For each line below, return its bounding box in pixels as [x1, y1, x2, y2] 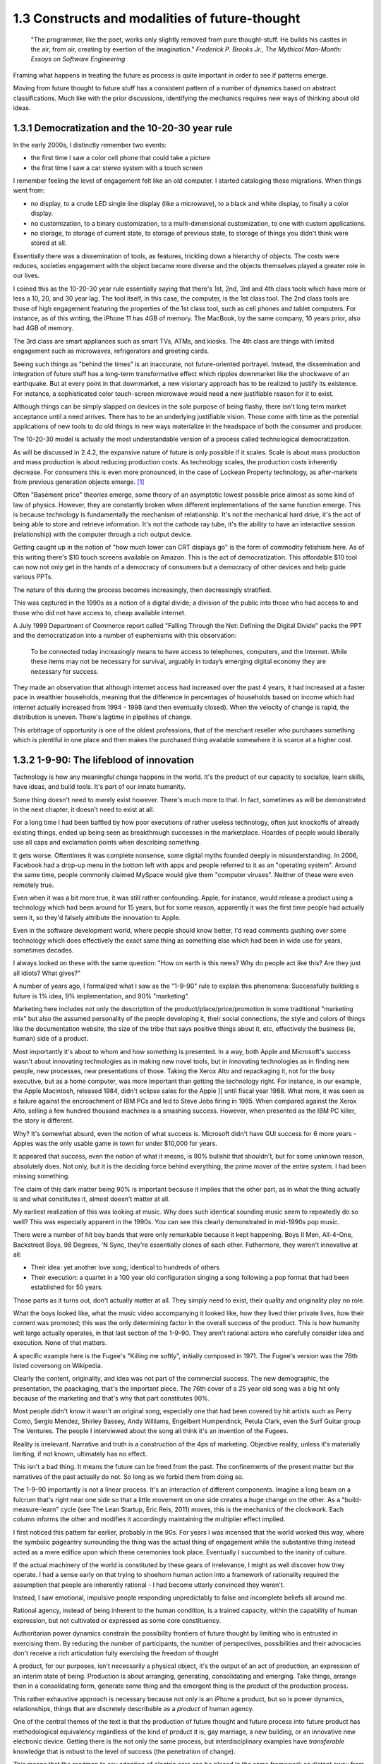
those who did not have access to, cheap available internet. [13, 608, 186, 617]
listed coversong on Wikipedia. [13, 1361, 103, 1370]
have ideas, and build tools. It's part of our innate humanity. [13, 783, 186, 791]
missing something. [13, 1172, 70, 1180]
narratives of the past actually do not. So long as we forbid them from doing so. [13, 1472, 244, 1481]
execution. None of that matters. [13, 1339, 107, 1347]
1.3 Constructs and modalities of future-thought [13, 11, 301, 26]
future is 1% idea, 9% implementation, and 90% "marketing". [13, 991, 190, 1000]
